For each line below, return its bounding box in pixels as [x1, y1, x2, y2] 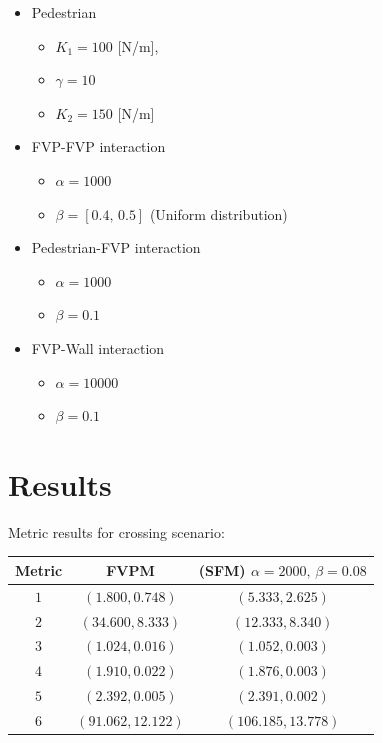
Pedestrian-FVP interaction [31, 237, 201, 258]
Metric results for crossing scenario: [8, 521, 225, 542]
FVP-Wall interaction [31, 337, 165, 358]
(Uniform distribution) [149, 203, 288, 224]
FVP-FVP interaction [31, 136, 166, 157]
